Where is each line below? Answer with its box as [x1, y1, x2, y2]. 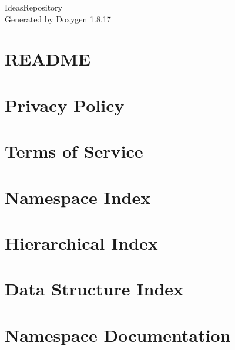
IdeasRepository [5, 1, 62, 13]
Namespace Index [5, 185, 151, 209]
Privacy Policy [5, 93, 125, 117]
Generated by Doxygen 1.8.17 [5, 12, 111, 25]
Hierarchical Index [5, 230, 158, 254]
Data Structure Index [5, 277, 184, 301]
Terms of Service [5, 139, 143, 163]
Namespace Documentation [5, 322, 231, 346]
